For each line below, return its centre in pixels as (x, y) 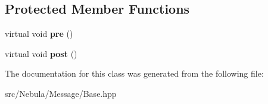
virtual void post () (41, 53)
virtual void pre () (39, 34)
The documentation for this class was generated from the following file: (134, 73)
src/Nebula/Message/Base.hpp (61, 93)
